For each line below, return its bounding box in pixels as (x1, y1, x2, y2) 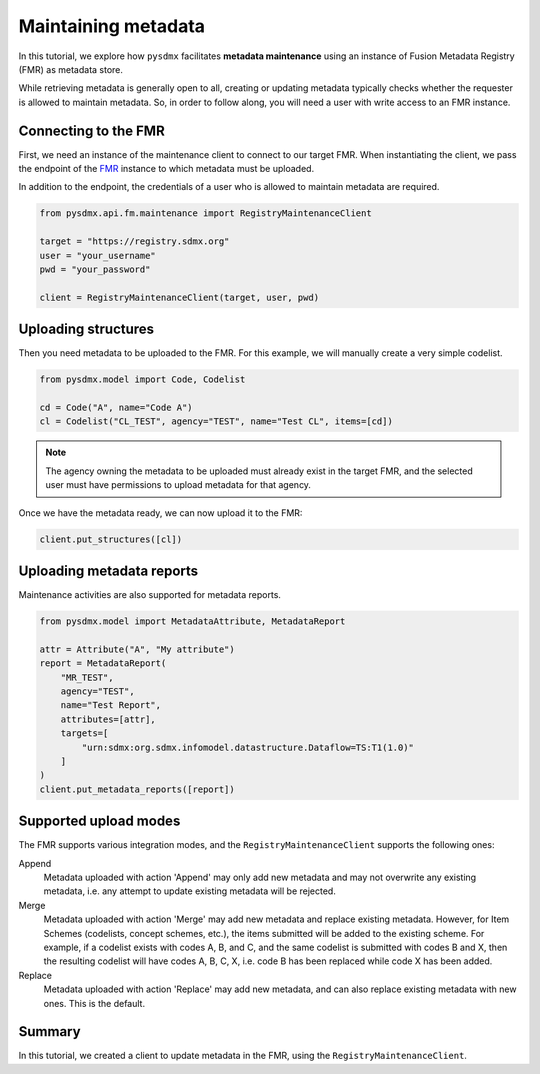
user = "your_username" (39, 250, 157, 261)
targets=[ (60, 728, 109, 739)
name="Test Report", (60, 700, 162, 711)
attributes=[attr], (60, 713, 157, 725)
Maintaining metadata (18, 15, 205, 37)
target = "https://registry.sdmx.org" (39, 236, 230, 247)
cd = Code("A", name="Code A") (39, 402, 194, 413)
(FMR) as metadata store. (18, 63, 124, 75)
